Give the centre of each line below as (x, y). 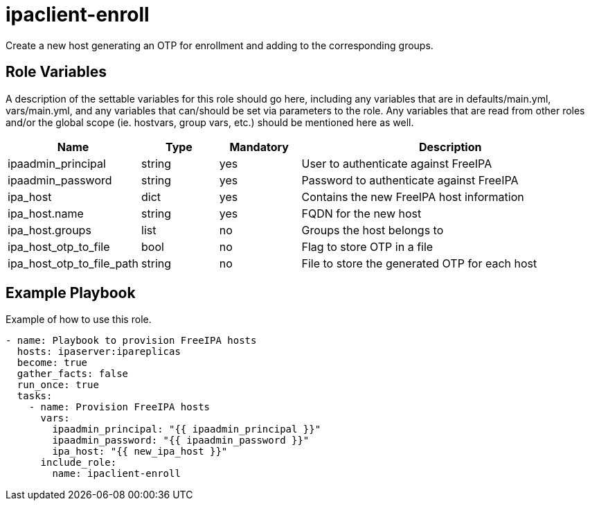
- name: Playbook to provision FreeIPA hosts (131, 341)
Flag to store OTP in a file (367, 246)
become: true (52, 363)
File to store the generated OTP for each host (419, 263)
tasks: (35, 396)
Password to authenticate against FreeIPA (410, 180)
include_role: (79, 463)
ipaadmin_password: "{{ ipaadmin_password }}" (181, 440)
